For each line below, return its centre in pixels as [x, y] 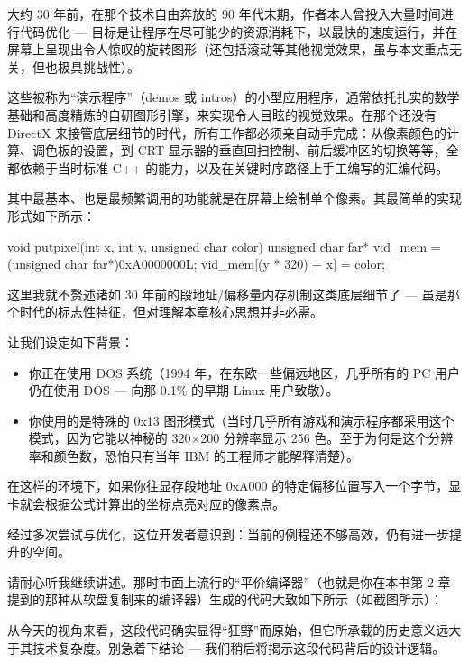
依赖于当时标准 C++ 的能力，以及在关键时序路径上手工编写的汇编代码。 [234, 167]
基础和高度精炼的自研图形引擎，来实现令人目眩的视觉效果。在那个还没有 [222, 114]
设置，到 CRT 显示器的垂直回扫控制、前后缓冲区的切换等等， [264, 150]
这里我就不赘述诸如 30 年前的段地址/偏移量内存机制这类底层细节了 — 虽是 [227, 294]
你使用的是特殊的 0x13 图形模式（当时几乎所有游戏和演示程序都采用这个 [241, 420]
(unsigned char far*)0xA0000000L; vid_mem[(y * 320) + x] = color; [196, 264]
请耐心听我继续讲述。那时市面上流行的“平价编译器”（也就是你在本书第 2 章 [229, 581]
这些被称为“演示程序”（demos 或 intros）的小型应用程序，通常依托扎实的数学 [234, 97]
